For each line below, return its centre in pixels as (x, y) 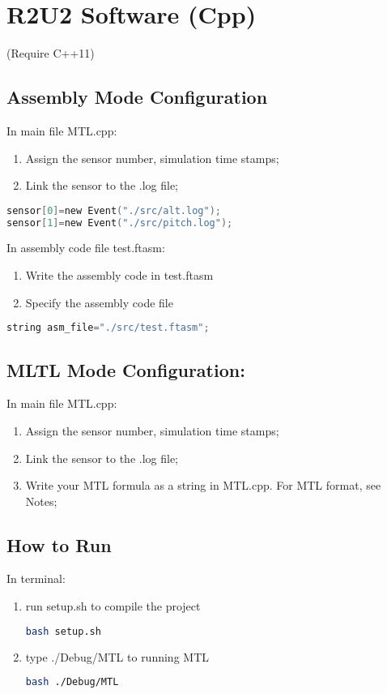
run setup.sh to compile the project (113, 606)
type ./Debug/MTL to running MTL (117, 656)
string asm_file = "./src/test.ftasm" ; (108, 328)
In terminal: (36, 578)
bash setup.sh (63, 631)
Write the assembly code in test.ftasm (119, 275)
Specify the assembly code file (99, 302)
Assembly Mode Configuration (137, 97)
